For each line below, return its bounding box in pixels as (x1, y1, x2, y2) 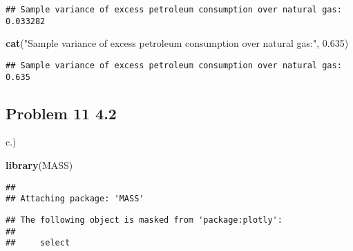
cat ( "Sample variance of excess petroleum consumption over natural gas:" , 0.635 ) (6, 36, 349, 50)
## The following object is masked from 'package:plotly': (6, 214, 283, 225)
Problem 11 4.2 (6, 102, 117, 123)
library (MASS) (6, 158, 73, 172)
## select (6, 238, 70, 248)
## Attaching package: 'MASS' (6, 194, 144, 204)
